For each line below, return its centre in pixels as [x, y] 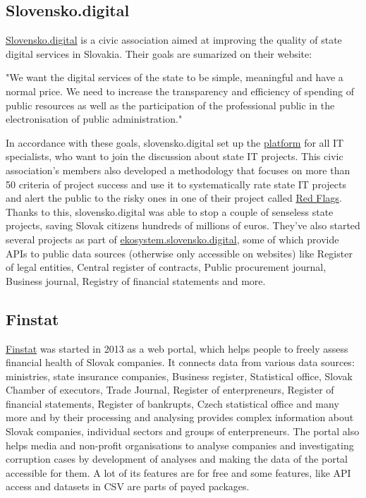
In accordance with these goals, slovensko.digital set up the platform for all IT [175, 142]
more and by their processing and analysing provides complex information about [180, 417]
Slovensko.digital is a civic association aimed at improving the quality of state [174, 40]
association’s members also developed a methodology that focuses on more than [178, 170]
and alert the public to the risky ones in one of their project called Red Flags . [174, 198]
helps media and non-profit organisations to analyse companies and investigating [180, 445]
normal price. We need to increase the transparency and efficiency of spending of [180, 91]
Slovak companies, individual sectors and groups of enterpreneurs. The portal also [183, 431]
